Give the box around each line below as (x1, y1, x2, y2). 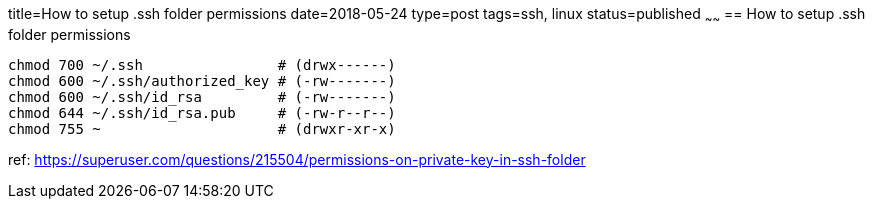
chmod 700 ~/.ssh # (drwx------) (8, 56, 396, 73)
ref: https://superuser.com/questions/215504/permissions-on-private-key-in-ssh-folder (8, 150, 586, 168)
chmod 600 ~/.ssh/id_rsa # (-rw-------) (8, 88, 396, 105)
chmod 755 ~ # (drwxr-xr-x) (8, 120, 396, 137)
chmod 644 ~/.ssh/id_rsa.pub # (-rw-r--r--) (8, 104, 396, 121)
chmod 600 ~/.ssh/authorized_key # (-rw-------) (8, 72, 396, 89)
